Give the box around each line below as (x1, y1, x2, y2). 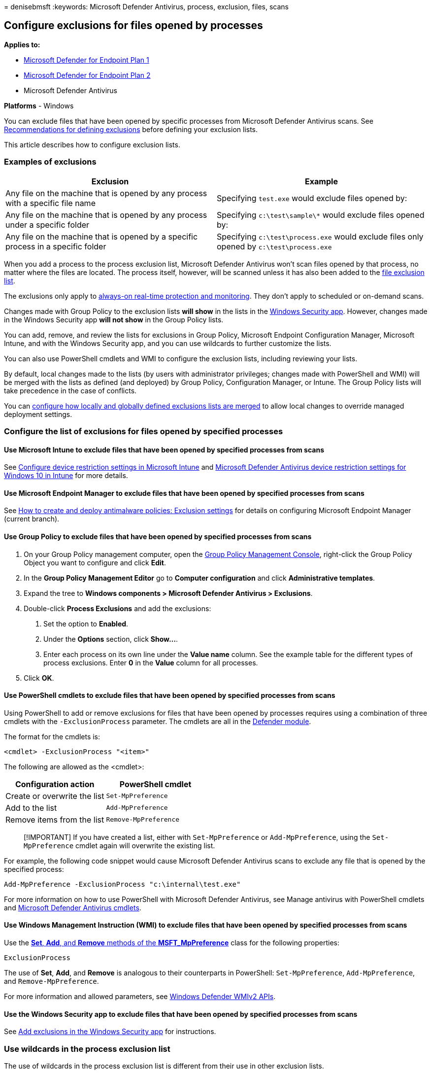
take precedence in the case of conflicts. (4, 386, 137, 395)
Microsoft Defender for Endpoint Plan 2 (24, 70, 151, 79)
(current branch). (4, 515, 60, 523)
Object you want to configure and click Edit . (24, 558, 166, 567)
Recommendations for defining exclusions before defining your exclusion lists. (4, 125, 258, 134)
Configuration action (15, 779, 95, 789)
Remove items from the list (5, 814, 104, 825)
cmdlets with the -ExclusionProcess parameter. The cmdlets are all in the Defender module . (4, 717, 311, 726)
